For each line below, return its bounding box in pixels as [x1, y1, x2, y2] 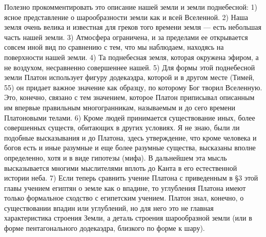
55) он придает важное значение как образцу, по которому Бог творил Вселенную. [4, 82, 262, 92]
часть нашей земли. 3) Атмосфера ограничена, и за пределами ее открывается [4, 31, 248, 42]
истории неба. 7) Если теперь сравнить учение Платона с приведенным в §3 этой [4, 172, 258, 183]
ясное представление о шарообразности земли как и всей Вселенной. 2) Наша [4, 11, 248, 22]
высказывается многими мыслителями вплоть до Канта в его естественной [4, 162, 237, 173]
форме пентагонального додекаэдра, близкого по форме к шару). [4, 223, 205, 233]
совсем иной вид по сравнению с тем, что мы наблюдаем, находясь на [4, 42, 224, 52]
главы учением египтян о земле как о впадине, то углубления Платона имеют [4, 182, 246, 193]
